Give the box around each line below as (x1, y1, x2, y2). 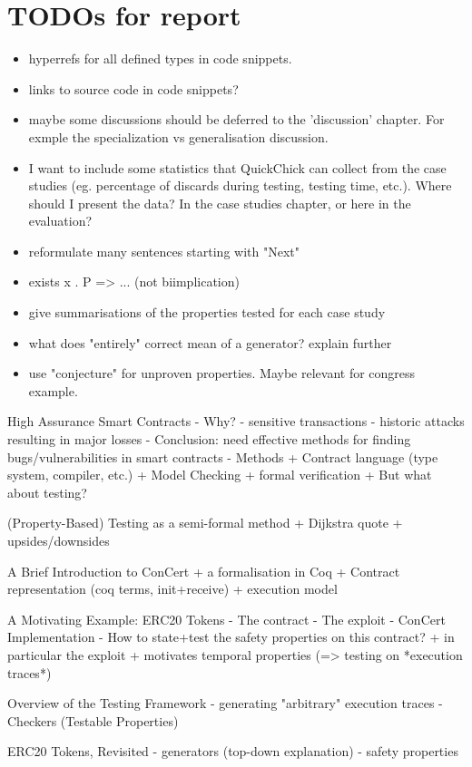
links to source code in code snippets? (28, 79, 239, 98)
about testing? (7, 482, 87, 501)
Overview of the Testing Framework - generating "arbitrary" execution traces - (7, 694, 443, 713)
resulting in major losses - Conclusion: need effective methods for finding (7, 430, 411, 449)
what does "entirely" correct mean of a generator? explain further (28, 333, 392, 352)
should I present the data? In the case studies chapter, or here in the (28, 193, 411, 212)
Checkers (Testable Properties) (7, 711, 179, 730)
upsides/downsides (7, 531, 110, 549)
